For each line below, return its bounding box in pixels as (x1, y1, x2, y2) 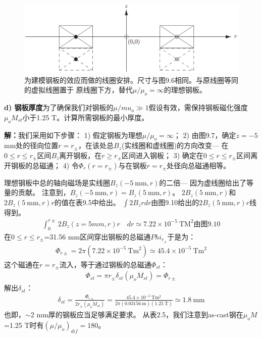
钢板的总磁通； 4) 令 (11, 160, 79, 170)
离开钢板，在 (59, 150, 102, 160)
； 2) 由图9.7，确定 (173, 129, 236, 140)
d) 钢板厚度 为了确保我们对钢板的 (4, 102, 114, 113)
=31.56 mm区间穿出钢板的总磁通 (44, 231, 151, 242)
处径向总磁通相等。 (167, 160, 231, 170)
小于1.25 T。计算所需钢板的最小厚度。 (22, 112, 149, 122)
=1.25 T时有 (4, 320, 44, 330)
